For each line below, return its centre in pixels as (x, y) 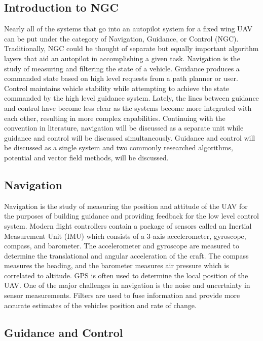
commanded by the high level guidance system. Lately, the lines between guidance (131, 98)
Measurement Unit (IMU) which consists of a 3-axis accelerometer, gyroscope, (125, 236)
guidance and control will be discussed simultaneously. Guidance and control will (130, 137)
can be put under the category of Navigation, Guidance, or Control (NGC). (121, 38)
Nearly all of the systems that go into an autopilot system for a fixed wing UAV (128, 29)
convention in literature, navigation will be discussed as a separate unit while (124, 128)
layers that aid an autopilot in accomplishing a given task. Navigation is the (122, 58)
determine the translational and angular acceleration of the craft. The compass (126, 255)
